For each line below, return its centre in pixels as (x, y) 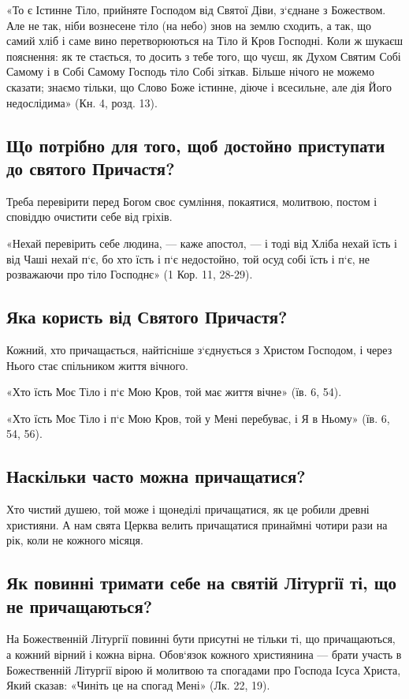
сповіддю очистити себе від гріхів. (89, 217)
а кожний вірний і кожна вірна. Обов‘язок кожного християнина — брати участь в (204, 654)
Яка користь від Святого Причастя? (147, 317)
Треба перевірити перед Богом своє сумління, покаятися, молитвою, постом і (192, 201)
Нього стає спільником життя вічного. (97, 365)
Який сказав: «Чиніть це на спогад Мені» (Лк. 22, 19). (138, 685)
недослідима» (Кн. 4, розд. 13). (82, 102)
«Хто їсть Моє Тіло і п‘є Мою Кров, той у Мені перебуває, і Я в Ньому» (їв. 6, (198, 418)
